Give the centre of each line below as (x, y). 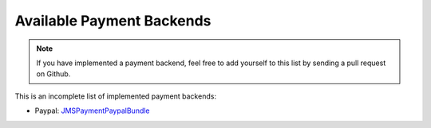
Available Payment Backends (113, 21)
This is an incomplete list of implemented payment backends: (116, 96)
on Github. (53, 74)
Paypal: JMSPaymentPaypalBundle (93, 111)
